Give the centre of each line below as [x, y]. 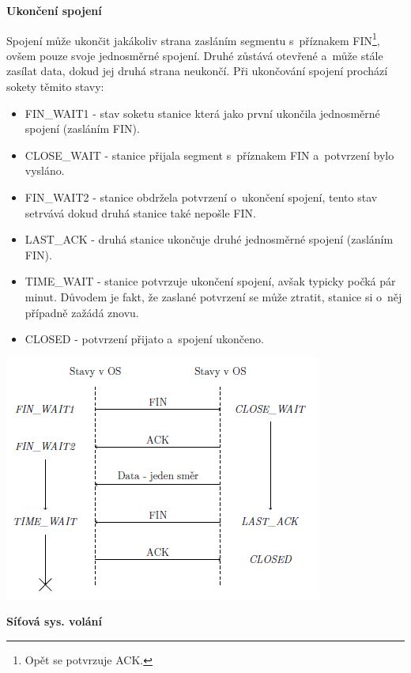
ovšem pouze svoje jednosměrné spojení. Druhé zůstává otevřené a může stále [195, 55]
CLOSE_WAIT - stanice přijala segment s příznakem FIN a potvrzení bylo [209, 155]
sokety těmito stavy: [55, 87]
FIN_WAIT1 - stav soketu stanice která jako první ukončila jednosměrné [202, 113]
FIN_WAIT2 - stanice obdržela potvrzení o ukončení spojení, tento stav [201, 197]
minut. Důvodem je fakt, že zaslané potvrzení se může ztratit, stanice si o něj [213, 296]
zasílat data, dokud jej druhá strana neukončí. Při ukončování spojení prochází [197, 71]
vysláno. [45, 170]
